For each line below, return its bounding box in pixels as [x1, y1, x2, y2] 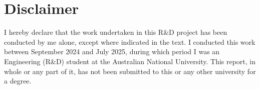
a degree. [4, 76, 32, 86]
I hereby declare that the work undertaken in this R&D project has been [4, 27, 227, 37]
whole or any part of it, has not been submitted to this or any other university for [4, 66, 256, 76]
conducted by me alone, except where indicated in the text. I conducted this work [4, 36, 255, 47]
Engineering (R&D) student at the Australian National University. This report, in [4, 56, 256, 66]
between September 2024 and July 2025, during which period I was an [4, 46, 220, 57]
